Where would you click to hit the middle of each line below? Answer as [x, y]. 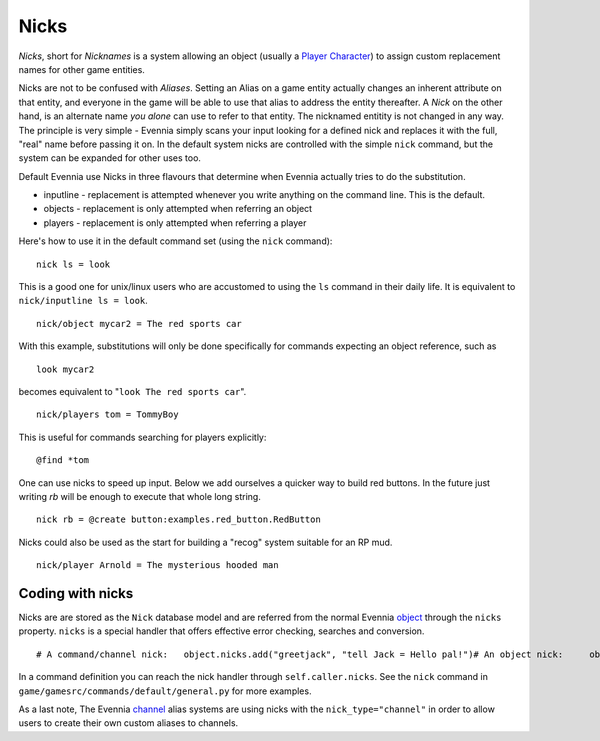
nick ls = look [73, 264]
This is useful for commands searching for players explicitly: [142, 437]
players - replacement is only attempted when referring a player [175, 222]
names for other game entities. [81, 69]
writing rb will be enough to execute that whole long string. [140, 496]
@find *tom [63, 460]
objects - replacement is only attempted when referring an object [178, 209]
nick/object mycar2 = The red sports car [139, 323]
